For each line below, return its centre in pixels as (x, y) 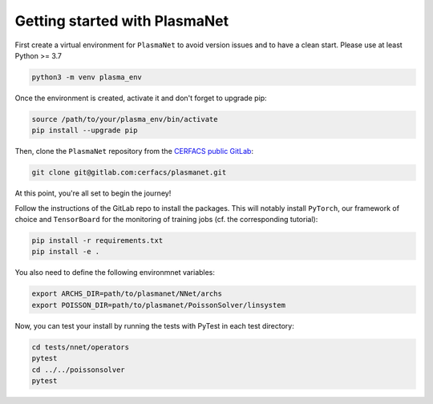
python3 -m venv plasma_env (87, 77)
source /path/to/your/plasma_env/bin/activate (125, 119)
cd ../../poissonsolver (79, 370)
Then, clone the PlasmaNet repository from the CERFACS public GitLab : (134, 151)
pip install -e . (66, 252)
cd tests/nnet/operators (81, 347)
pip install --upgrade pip (85, 131)
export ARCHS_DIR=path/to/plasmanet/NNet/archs (127, 294)
